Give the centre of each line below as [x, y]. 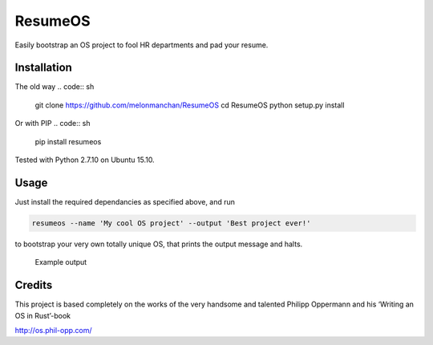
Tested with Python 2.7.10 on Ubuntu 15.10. [85, 160]
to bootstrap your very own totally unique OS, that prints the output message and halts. [159, 244]
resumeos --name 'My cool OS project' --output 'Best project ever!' [171, 223]
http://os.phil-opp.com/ [53, 330]
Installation [43, 68]
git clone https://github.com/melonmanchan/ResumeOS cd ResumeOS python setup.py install [190, 105]
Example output [61, 262]
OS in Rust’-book [43, 315]
